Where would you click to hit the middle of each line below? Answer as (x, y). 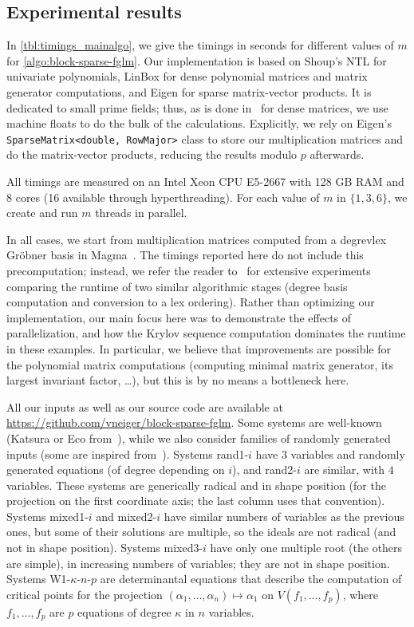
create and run (42, 213)
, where (360, 594)
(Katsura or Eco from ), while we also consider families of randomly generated (199, 438)
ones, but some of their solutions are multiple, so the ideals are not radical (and (201, 532)
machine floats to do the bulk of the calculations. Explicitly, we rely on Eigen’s (199, 123)
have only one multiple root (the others (306, 548)
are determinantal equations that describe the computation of (251, 579)
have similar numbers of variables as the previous (284, 516)
